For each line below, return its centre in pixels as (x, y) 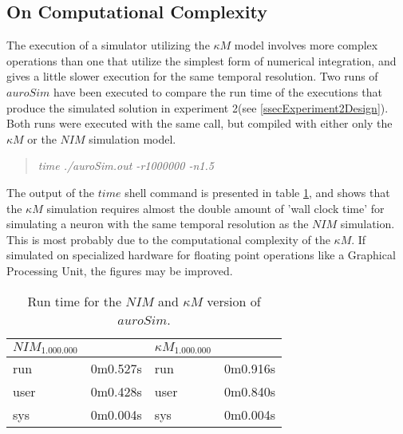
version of (234, 301)
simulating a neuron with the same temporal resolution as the (158, 224)
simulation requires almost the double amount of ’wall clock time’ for (215, 208)
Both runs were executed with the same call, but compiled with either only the (200, 123)
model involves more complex (306, 45)
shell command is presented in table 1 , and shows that (257, 192)
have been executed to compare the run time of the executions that (217, 91)
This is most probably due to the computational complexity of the (168, 239)
